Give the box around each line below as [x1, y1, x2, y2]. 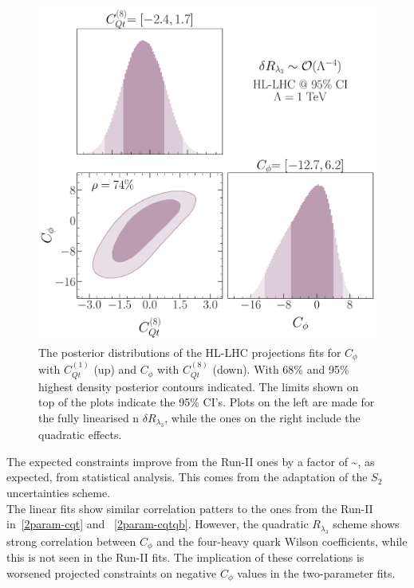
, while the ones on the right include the [164, 409, 361, 425]
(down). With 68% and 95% [212, 361, 349, 378]
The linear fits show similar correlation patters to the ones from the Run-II [6, 500, 373, 516]
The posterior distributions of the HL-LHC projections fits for [38, 343, 341, 360]
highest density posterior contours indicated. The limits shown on [38, 378, 359, 394]
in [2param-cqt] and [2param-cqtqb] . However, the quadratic [6, 515, 309, 532]
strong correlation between [6, 532, 136, 549]
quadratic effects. [38, 426, 122, 443]
